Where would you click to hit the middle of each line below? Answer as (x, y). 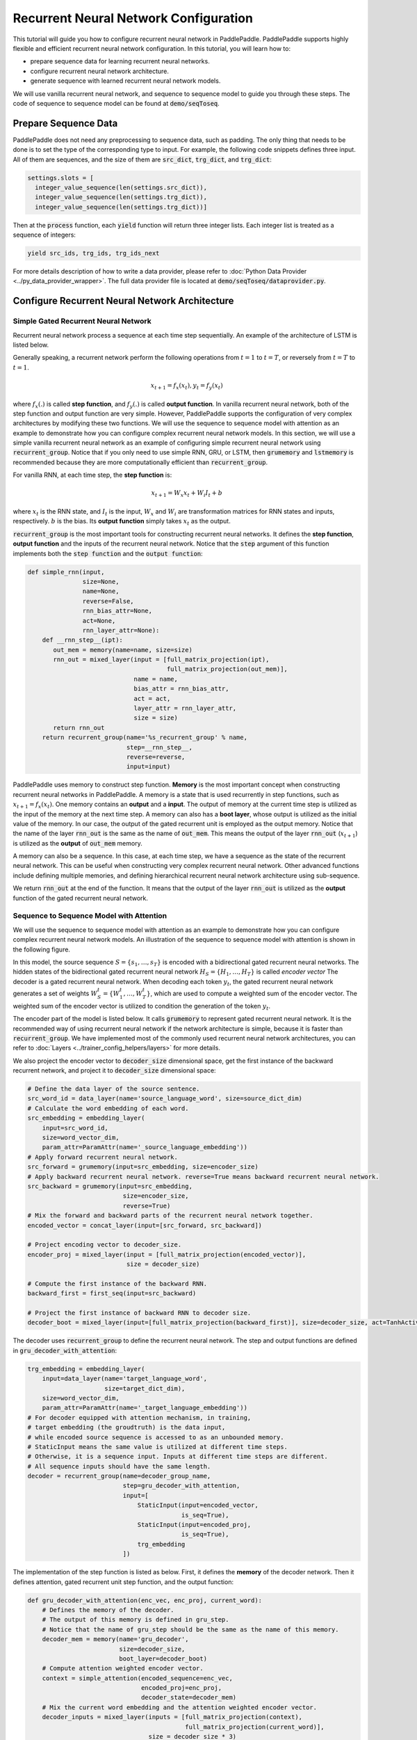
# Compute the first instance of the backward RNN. (117, 1283)
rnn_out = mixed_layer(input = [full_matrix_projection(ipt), (161, 660)
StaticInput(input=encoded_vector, (198, 1505)
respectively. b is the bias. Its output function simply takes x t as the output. (122, 522)
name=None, (101, 591)
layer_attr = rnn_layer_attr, (185, 709)
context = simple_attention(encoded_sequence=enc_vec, (137, 1678)
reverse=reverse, (156, 757)
